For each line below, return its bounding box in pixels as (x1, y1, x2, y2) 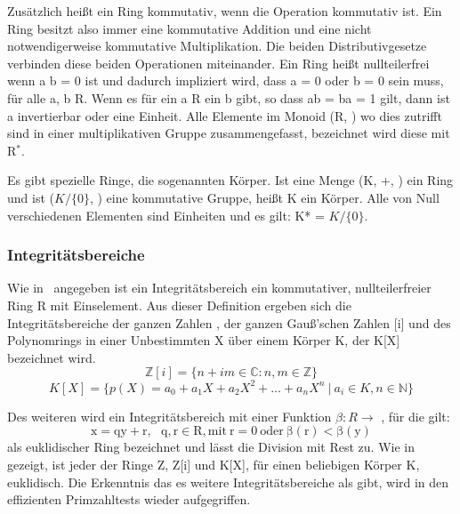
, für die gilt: (381, 406, 450, 425)
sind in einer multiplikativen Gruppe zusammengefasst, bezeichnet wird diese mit (7, 124, 450, 142)
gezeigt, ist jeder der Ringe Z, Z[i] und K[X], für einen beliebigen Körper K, (7, 455, 420, 473)
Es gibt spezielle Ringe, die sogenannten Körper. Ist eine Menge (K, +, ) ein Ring (7, 171, 454, 189)
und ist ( (7, 188, 54, 206)
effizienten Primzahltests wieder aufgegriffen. (7, 490, 251, 509)
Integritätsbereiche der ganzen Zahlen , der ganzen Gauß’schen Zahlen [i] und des (7, 313, 451, 332)
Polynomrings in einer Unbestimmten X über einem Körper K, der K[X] (7, 331, 400, 349)
